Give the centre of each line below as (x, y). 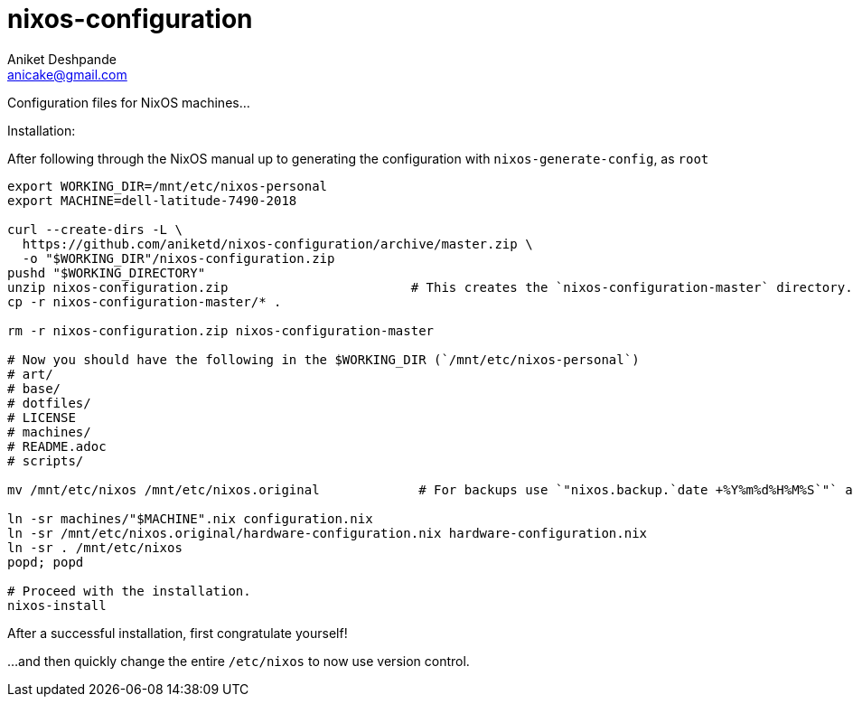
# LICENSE (42, 417)
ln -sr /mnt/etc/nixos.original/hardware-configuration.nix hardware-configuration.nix (328, 533)
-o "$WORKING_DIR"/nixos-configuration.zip (178, 258)
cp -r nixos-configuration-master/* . (145, 301)
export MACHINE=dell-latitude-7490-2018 (152, 200)
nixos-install (57, 605)
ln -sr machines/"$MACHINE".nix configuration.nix (190, 518)
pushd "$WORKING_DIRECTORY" (107, 272)
